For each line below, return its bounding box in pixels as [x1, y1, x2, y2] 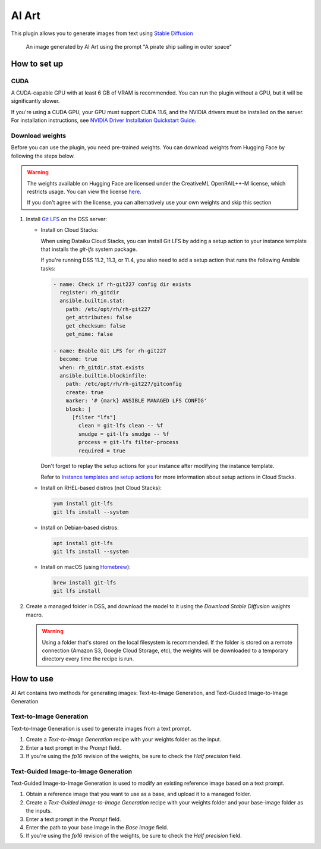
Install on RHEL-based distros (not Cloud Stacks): [40, 485, 162, 492]
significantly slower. [11, 98, 60, 105]
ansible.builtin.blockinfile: [59, 372, 148, 379]
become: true [59, 356, 97, 363]
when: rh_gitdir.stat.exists [59, 364, 145, 371]
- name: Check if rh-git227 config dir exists [53, 281, 191, 288]
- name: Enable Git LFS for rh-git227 [53, 347, 166, 354]
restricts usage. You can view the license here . [27, 188, 142, 195]
